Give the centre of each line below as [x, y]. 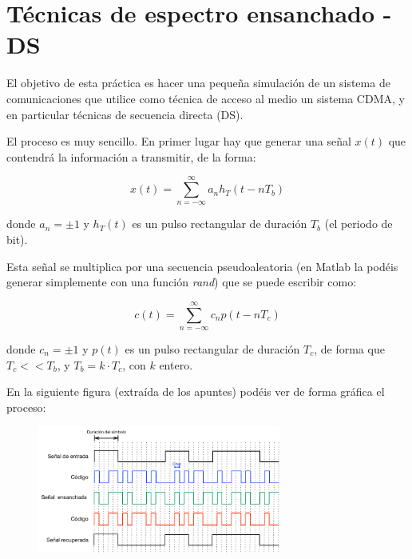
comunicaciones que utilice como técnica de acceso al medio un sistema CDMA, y [206, 98]
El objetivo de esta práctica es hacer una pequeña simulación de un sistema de [198, 83]
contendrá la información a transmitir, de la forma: [131, 156]
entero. [176, 364]
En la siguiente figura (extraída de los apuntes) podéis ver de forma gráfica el [196, 391]
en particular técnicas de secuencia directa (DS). [125, 114]
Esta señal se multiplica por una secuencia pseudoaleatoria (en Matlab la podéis [202, 266]
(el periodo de [359, 224]
